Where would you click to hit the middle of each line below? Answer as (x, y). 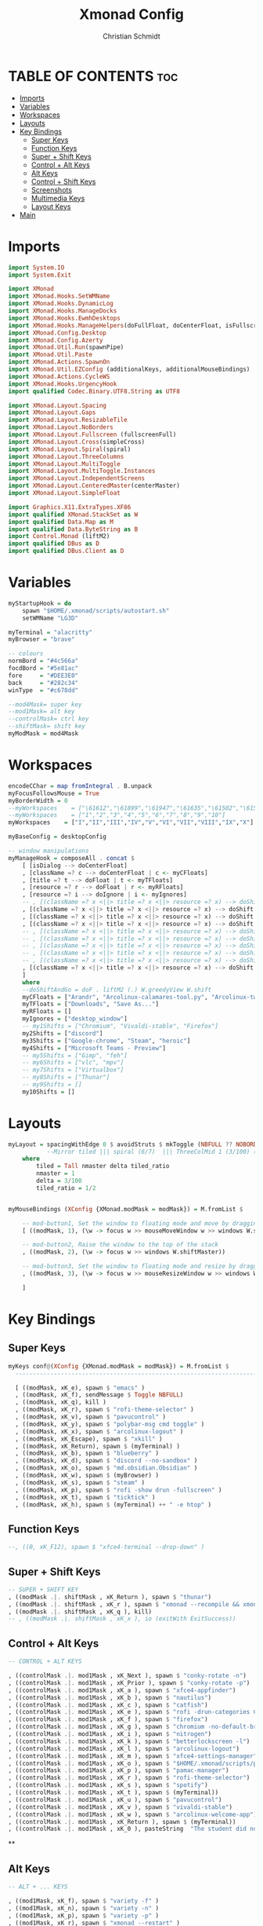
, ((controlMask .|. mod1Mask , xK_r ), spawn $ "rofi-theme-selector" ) (129, 1778)
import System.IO (36, 267)
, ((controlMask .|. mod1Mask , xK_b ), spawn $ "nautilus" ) (110, 1697)
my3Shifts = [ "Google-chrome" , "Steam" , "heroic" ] (106, 1041)
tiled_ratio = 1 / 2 (66, 1188)
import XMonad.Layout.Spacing (58, 405)
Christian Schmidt (131, 36)
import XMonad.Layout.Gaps (52, 413)
